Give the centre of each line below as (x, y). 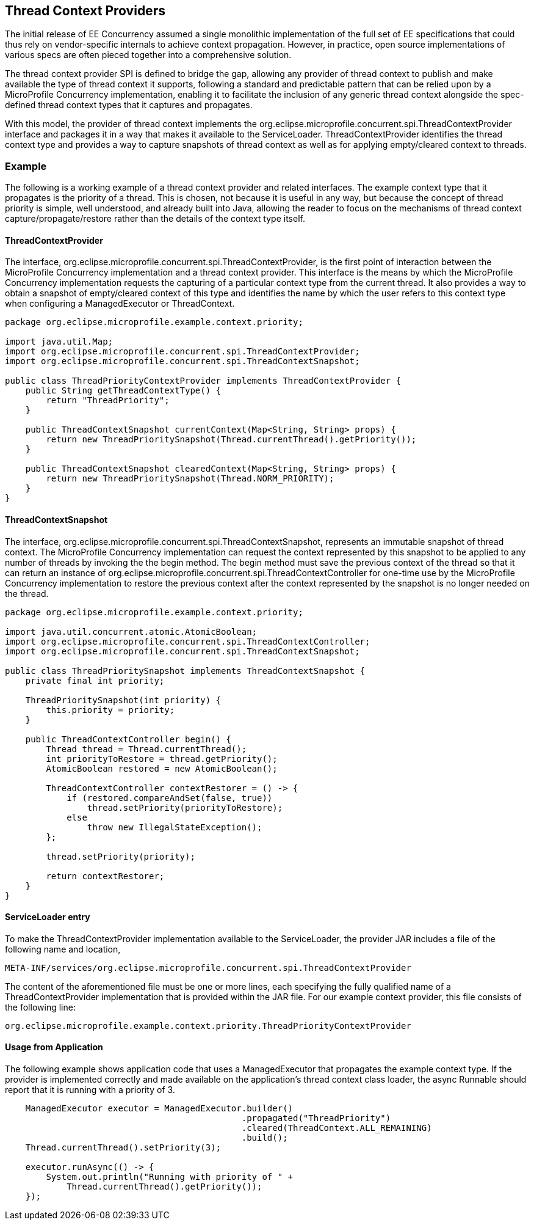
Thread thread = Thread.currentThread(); (146, 749)
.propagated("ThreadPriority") (316, 1118)
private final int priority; (95, 680)
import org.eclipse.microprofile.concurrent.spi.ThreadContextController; (188, 641)
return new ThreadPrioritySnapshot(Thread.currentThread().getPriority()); (231, 440)
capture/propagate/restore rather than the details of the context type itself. (155, 219)
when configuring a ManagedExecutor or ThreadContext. (120, 304)
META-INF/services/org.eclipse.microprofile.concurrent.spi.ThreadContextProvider (208, 967)
